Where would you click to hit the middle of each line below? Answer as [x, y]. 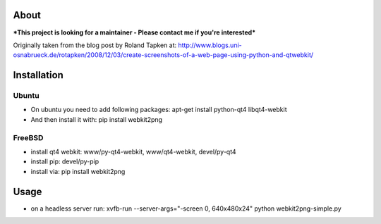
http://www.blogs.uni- [210, 45]
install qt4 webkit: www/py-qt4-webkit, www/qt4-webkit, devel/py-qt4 [133, 151]
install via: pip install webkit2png [78, 171]
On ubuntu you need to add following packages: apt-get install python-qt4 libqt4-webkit [159, 110]
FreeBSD [28, 137]
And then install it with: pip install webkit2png [96, 119]
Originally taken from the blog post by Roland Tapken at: [95, 45]
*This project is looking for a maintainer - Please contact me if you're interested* [134, 32]
